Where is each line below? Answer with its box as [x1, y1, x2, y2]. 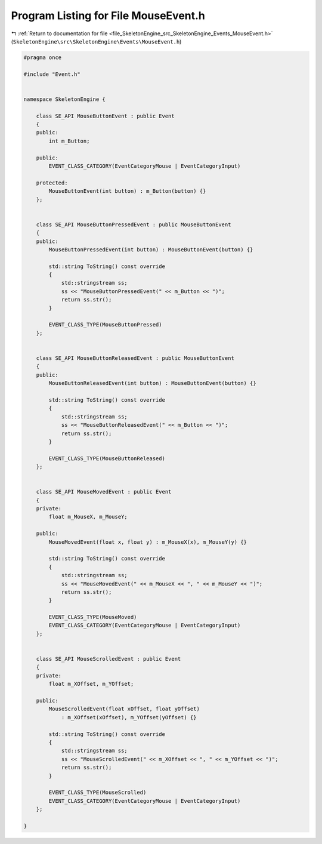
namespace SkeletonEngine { [23, 96, 106, 103]
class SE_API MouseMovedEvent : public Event [36, 488, 172, 495]
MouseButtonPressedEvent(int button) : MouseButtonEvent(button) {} [48, 246, 253, 253]
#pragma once [23, 54, 62, 61]
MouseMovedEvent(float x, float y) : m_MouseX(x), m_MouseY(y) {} [48, 538, 247, 546]
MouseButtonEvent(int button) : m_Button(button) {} [48, 188, 206, 195]
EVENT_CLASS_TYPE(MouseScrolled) [48, 789, 147, 796]
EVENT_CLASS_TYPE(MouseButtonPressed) [48, 321, 162, 328]
